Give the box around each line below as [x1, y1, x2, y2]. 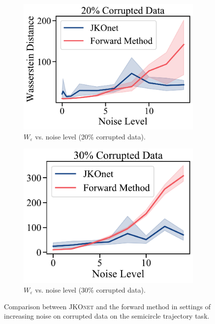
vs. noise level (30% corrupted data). [35, 284, 146, 295]
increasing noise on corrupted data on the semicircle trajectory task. [4, 311, 210, 321]
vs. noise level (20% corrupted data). [35, 131, 146, 141]
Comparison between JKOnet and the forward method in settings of [4, 301, 211, 311]
